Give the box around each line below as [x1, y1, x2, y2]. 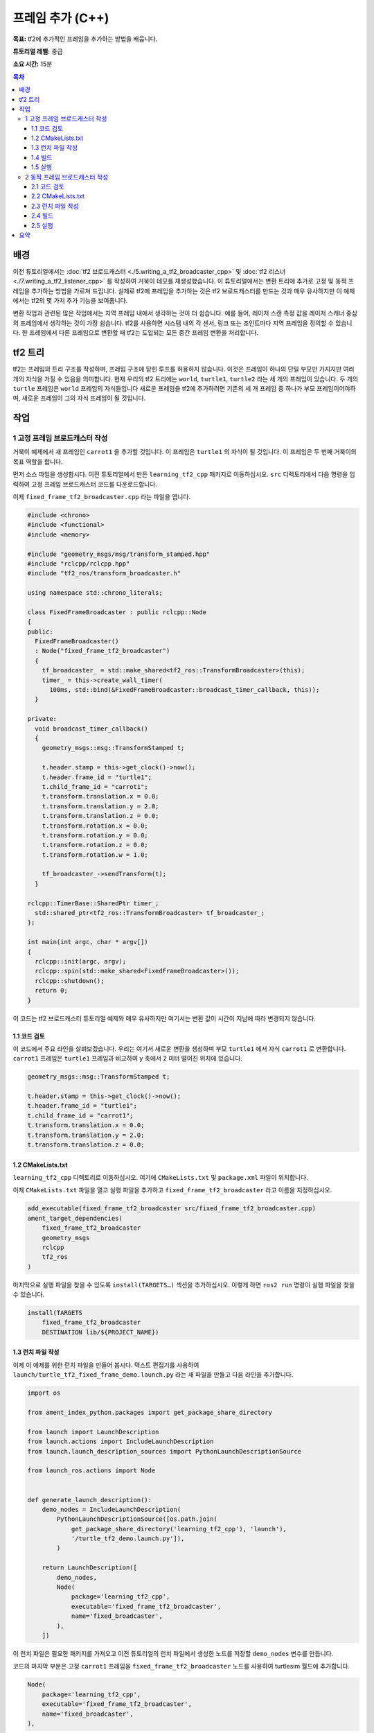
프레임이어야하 [316, 384, 356, 392]
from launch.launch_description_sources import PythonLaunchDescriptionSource [27, 1447, 301, 1455]
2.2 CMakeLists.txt [31, 192, 84, 200]
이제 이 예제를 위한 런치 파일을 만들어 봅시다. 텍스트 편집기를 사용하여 [12, 1361, 199, 1369]
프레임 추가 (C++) [12, 10, 109, 26]
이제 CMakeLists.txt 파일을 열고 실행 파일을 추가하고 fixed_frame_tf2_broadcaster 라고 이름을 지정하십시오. [12, 1186, 332, 1194]
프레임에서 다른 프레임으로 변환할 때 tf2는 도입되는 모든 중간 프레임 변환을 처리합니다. [28, 329, 259, 337]
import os [27, 1389, 61, 1397]
